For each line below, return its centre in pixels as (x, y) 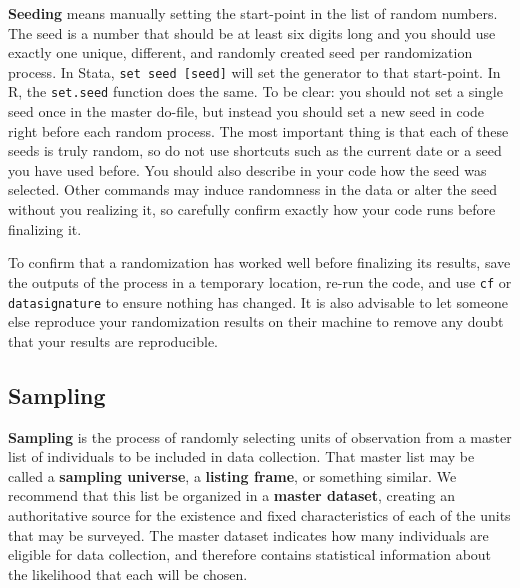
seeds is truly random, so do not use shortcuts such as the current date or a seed (255, 150)
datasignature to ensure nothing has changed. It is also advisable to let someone (258, 301)
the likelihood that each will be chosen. (128, 573)
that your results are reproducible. (113, 340)
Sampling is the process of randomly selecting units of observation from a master (260, 436)
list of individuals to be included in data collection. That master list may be (241, 456)
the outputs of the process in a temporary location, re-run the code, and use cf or (260, 281)
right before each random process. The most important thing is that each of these (258, 130)
